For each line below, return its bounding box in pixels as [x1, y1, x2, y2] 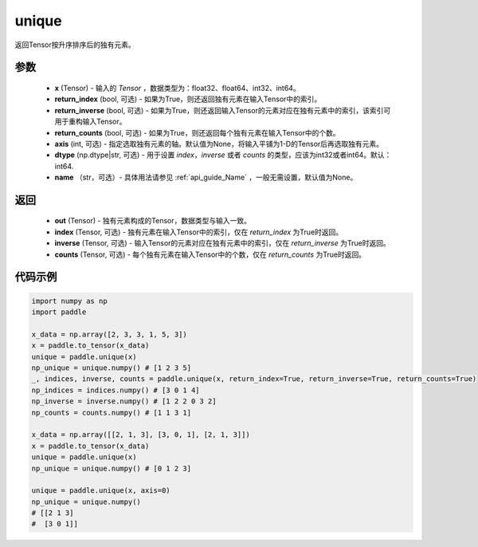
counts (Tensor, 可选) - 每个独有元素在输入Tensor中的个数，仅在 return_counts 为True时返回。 [54, 250, 366, 259]
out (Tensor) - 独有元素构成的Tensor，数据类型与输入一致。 [54, 216, 251, 226]
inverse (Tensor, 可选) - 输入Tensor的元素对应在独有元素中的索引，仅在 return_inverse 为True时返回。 [54, 238, 390, 248]
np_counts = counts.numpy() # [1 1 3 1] [31, 407, 191, 417]
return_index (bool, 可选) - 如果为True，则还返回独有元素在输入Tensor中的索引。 [54, 94, 322, 104]
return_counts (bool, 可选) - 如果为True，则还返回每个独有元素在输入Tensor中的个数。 [54, 128, 340, 137]
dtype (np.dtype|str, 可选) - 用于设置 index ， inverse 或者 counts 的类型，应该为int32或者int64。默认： [54, 150, 392, 159]
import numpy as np [31, 296, 108, 305]
